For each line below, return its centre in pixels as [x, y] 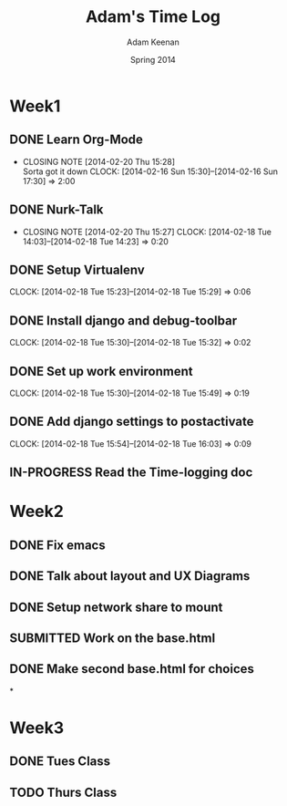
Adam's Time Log [153, 17]
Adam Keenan [153, 42]
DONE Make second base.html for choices [132, 669]
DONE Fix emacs [58, 545]
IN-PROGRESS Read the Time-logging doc [131, 473]
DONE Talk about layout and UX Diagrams [130, 576]
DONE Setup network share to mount [116, 607]
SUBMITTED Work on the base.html [113, 638]
